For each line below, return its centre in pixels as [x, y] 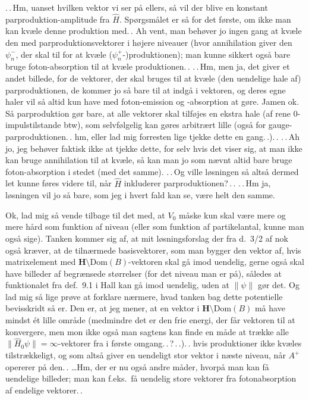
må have [270, 308]
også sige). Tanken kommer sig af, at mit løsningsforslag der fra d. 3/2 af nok [147, 238]
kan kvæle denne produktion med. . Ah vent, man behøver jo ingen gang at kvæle [154, 31]
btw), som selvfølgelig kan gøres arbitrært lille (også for [165, 125]
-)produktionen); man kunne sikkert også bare [206, 54]
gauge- [280, 125]
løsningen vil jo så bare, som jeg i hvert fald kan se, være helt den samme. [140, 195]
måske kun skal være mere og [232, 215]
